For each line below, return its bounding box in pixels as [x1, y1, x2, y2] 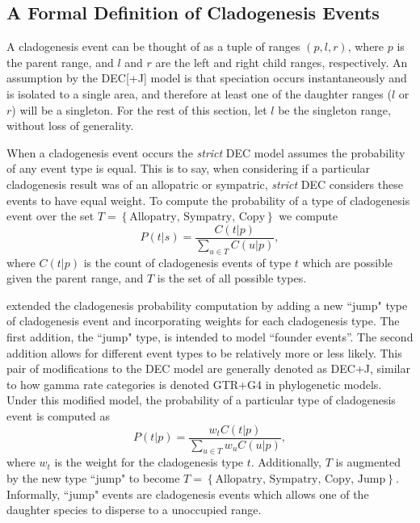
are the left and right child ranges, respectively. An [155, 53, 408, 70]
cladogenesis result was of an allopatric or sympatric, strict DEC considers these [6, 175, 403, 192]
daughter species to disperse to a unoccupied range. [6, 501, 262, 518]
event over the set [6, 207, 94, 224]
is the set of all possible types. [157, 270, 307, 287]
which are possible [302, 253, 393, 270]
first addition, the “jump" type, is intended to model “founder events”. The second [6, 328, 414, 345]
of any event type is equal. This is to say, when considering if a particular [6, 160, 371, 177]
